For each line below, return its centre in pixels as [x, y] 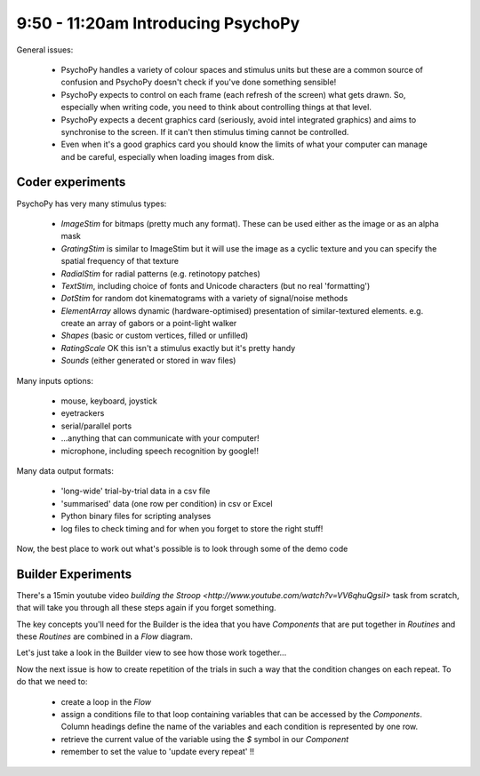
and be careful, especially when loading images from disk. [168, 156]
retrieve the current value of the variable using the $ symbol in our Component [205, 739]
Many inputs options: [55, 380]
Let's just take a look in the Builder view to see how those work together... [152, 652]
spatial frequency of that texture [120, 261]
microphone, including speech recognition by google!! [160, 451]
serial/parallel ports [96, 426]
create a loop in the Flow [106, 701]
